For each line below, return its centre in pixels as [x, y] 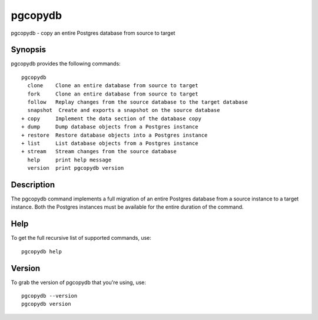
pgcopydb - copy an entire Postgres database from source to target [93, 33]
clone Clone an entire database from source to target [113, 86]
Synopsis [29, 50]
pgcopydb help [42, 251]
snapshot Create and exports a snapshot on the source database [124, 110]
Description [33, 185]
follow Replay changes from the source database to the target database [138, 102]
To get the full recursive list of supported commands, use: [81, 238]
